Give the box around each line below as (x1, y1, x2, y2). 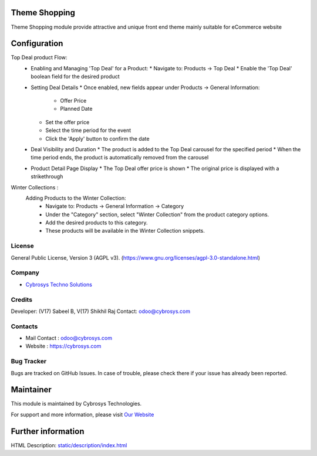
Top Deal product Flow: (11, 54, 68, 61)
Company (11, 268, 39, 277)
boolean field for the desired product (31, 73, 120, 80)
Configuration (11, 39, 63, 49)
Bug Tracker (11, 358, 47, 366)
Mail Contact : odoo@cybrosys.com (25, 335, 113, 342)
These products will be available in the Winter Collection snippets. (45, 227, 205, 234)
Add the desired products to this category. (45, 219, 148, 226)
